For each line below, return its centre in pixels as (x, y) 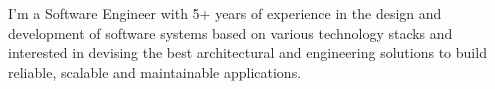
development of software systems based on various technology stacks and (230, 32)
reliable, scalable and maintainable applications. (155, 71)
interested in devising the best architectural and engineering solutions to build (247, 52)
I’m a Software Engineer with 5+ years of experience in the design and (225, 13)
